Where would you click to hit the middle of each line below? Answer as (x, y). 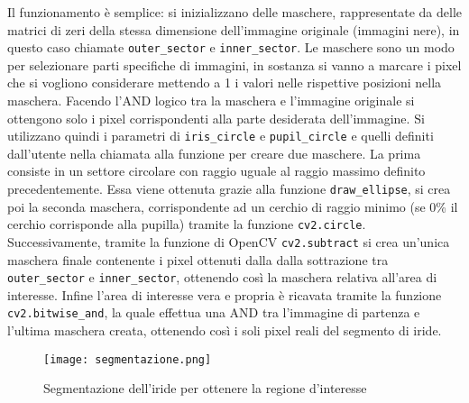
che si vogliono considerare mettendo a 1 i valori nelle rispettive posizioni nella (225, 82)
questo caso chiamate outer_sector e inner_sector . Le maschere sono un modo (231, 47)
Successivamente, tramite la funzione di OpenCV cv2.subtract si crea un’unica (229, 241)
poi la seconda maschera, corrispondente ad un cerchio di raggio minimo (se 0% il (233, 206)
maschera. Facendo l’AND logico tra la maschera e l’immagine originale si (211, 101)
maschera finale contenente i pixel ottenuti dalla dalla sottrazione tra (198, 259)
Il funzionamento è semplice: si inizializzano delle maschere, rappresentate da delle (234, 12)
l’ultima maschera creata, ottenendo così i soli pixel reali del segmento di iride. (225, 330)
